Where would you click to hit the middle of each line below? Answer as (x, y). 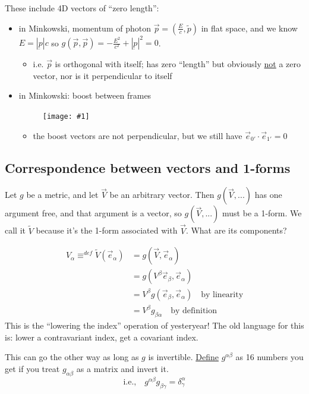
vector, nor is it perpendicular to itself (103, 75)
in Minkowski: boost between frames (85, 95)
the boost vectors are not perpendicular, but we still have (138, 135)
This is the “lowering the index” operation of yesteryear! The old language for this (154, 325)
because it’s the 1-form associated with (107, 230)
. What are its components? (236, 230)
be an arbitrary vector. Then (162, 195)
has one (268, 195)
